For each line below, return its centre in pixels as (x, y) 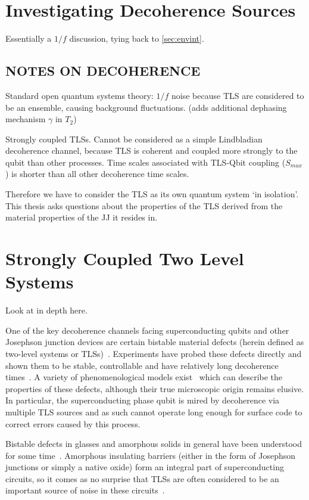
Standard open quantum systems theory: (79, 95)
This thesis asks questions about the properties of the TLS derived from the (144, 205)
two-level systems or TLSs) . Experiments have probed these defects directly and (154, 353)
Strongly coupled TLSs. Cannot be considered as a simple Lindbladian (134, 139)
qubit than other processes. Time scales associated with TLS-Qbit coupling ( (146, 162)
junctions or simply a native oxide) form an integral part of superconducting (145, 467)
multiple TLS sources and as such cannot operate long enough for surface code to (154, 412)
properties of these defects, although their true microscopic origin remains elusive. (155, 388)
